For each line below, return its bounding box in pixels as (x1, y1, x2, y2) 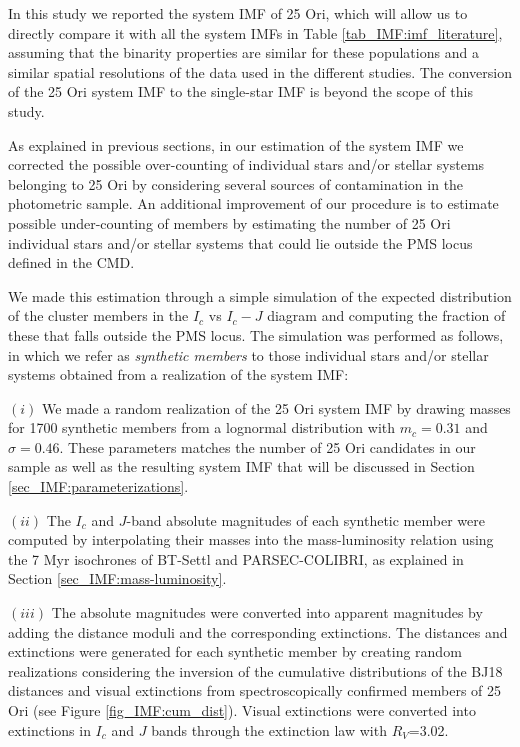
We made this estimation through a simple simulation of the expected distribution (8, 285, 512, 306)
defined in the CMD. (8, 252, 135, 273)
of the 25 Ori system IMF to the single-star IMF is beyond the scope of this (8, 81, 473, 102)
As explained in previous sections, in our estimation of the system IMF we (8, 134, 464, 155)
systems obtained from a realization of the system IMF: (8, 364, 349, 385)
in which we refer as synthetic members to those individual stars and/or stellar (8, 344, 489, 365)
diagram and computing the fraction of (267, 305, 506, 326)
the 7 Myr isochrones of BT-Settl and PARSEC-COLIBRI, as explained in (8, 548, 464, 569)
